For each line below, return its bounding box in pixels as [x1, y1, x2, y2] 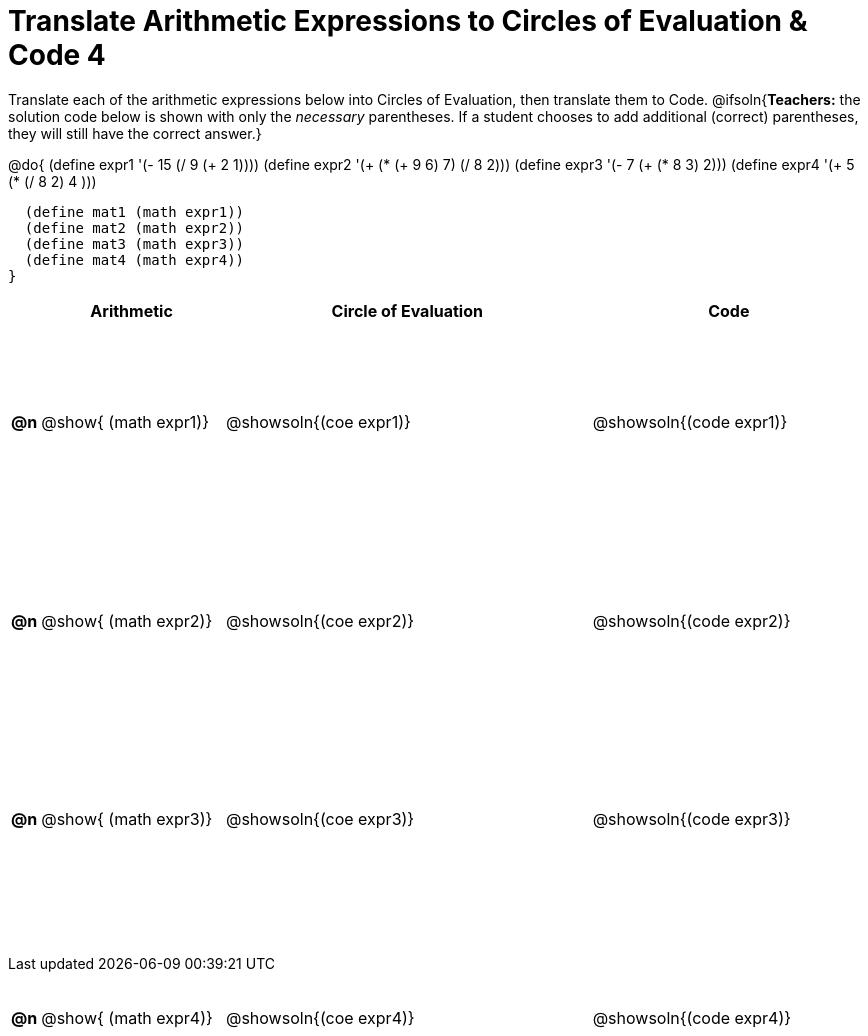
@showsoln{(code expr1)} [592, 412, 788, 433]
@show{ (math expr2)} [41, 610, 213, 631]
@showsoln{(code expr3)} [592, 809, 791, 830]
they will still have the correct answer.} [8, 124, 262, 142]
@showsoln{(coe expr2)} [225, 610, 415, 631]
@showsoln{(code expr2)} [592, 610, 791, 631]
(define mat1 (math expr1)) [24, 203, 245, 220]
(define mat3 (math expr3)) [24, 235, 245, 252]
